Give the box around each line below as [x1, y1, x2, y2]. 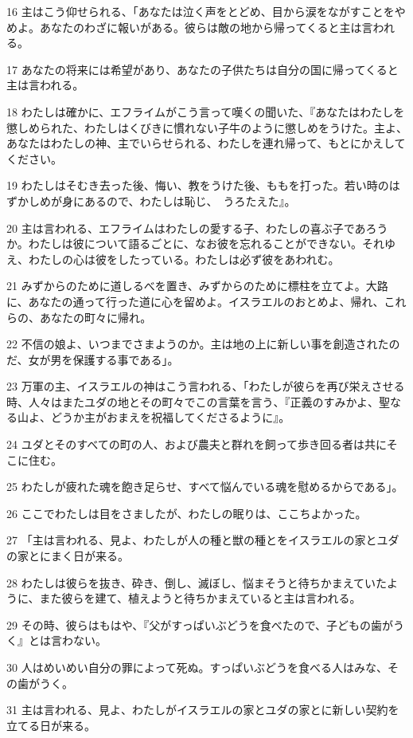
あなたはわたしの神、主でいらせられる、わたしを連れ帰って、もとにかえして [6, 135, 406, 151]
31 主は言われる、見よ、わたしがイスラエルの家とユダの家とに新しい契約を [6, 701, 399, 718]
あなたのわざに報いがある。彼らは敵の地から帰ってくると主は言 [39, 18, 373, 35]
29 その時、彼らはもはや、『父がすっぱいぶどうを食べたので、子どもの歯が [6, 616, 394, 633]
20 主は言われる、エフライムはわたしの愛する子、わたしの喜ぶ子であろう [6, 219, 388, 236]
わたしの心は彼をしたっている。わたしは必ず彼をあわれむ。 [28, 250, 340, 267]
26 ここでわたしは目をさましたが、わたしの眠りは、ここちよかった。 [6, 504, 367, 521]
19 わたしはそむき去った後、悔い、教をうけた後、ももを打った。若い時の [6, 177, 389, 194]
